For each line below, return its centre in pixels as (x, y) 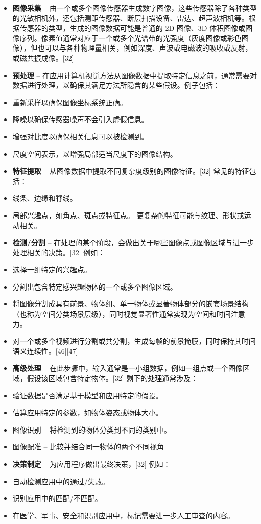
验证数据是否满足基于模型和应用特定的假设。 (88, 395)
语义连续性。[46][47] (45, 351)
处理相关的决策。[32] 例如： (59, 252)
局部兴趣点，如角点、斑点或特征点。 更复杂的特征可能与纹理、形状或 (128, 215)
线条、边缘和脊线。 (45, 198)
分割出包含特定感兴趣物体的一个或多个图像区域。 (95, 286)
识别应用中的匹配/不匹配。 (57, 498)
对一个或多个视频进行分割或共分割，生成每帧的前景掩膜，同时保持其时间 (134, 341)
